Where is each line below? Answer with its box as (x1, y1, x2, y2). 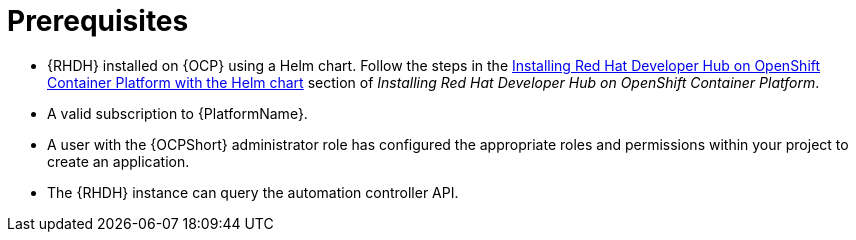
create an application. (47, 152, 190, 170)
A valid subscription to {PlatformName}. (47, 104, 308, 122)
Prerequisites (7, 4, 189, 38)
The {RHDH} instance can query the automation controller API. (47, 183, 459, 201)
